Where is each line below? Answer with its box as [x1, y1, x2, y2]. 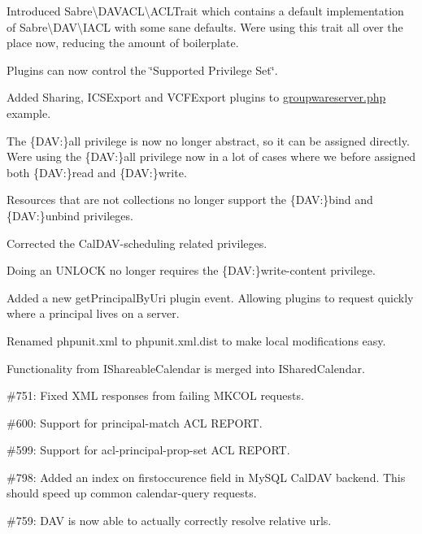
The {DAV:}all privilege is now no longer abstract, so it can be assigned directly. [7, 132, 410, 149]
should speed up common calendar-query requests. [7, 484, 257, 501]
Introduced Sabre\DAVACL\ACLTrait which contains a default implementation [7, 2, 404, 19]
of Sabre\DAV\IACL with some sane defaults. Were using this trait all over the [7, 18, 403, 35]
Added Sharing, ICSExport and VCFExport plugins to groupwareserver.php [7, 89, 386, 106]
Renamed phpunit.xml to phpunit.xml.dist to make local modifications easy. [7, 332, 386, 349]
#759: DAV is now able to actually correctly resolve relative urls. [7, 512, 332, 529]
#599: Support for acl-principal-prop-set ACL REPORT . [7, 441, 290, 458]
